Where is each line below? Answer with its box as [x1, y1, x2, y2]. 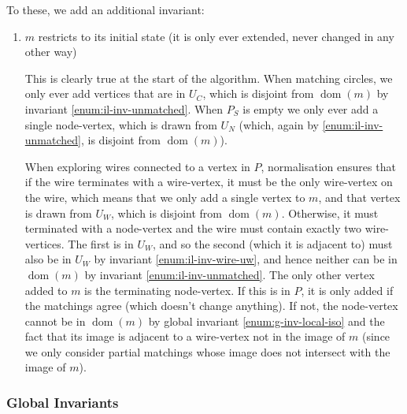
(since [362, 328, 390, 345]
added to [24, 282, 68, 298]
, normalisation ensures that [261, 158, 396, 174]
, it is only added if [301, 282, 394, 298]
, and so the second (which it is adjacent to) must [153, 235, 393, 252]
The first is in [68, 235, 134, 252]
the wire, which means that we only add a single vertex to [24, 188, 305, 205]
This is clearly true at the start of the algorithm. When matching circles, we [24, 69, 393, 86]
